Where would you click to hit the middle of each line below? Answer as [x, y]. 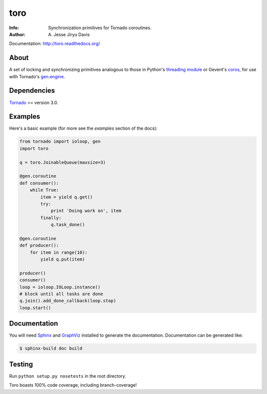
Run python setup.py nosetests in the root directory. [67, 376]
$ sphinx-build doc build [51, 348]
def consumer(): [39, 183]
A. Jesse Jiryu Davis [69, 34]
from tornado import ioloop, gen [60, 142]
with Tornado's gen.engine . [37, 76]
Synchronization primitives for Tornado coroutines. [100, 28]
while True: [44, 190]
